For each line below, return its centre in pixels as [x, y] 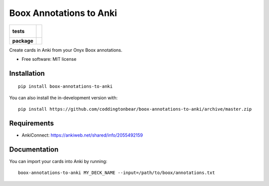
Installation [27, 73]
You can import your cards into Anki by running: [58, 161]
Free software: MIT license [49, 59]
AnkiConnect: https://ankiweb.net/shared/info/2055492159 [82, 135]
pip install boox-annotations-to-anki [66, 87]
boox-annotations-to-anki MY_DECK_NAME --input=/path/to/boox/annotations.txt [117, 173]
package [23, 41]
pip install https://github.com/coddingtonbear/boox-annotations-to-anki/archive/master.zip [135, 109]
